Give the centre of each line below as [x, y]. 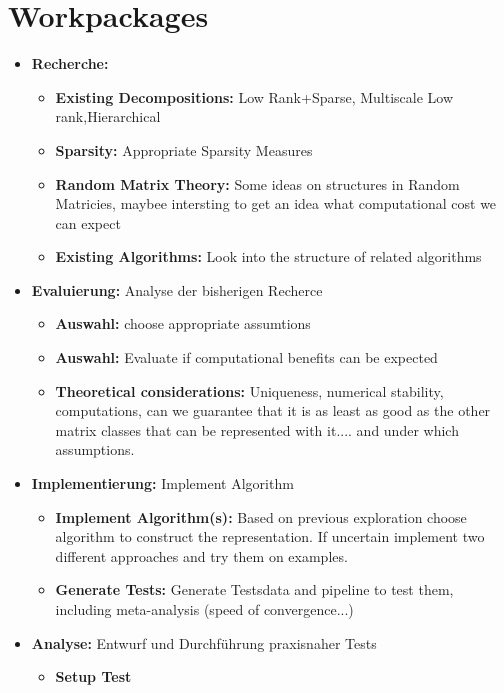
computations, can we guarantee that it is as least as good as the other [273, 410]
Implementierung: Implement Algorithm [162, 483]
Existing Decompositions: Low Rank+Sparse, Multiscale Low [254, 96]
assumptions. [95, 449]
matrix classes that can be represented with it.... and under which [257, 429]
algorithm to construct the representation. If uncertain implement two [270, 536]
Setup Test [93, 676]
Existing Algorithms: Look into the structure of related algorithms [268, 256]
